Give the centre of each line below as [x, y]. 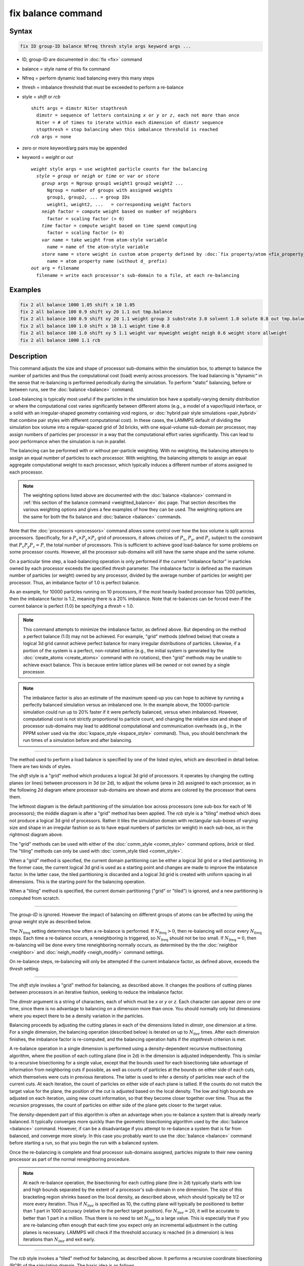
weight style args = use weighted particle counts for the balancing [119, 169]
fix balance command [56, 13]
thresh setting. [25, 968]
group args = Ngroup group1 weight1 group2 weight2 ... [112, 183]
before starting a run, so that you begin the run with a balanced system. [84, 1143]
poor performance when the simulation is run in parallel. [68, 442]
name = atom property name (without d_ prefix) [107, 261]
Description [28, 356]
